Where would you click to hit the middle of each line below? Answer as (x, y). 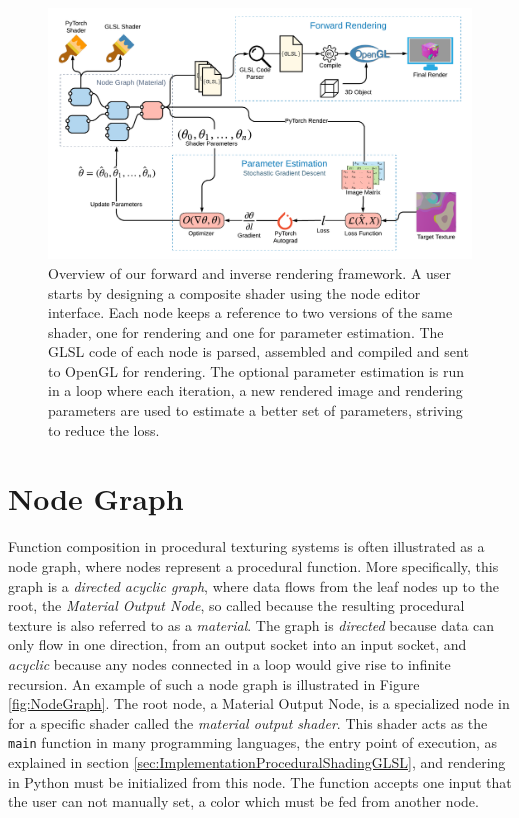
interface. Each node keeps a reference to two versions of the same (250, 312)
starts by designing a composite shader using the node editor (234, 292)
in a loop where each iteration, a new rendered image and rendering (255, 390)
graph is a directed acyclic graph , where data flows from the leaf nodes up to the (254, 585)
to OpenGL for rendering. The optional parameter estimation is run (256, 370)
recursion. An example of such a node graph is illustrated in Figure (214, 683)
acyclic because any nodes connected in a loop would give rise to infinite (229, 663)
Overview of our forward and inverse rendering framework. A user (250, 272)
